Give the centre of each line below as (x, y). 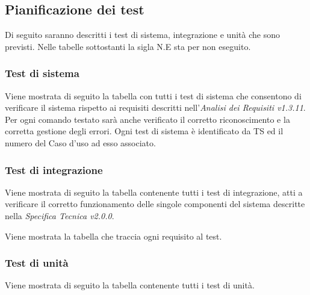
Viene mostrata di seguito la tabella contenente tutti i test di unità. (130, 285)
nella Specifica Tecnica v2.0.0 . (60, 215)
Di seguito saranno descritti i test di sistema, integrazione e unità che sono (142, 35)
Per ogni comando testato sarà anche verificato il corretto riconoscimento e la (147, 119)
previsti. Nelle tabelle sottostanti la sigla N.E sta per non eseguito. (128, 46)
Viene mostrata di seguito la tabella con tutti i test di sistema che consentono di (153, 95)
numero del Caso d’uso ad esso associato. (80, 142)
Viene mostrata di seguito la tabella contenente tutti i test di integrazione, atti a (154, 192)
